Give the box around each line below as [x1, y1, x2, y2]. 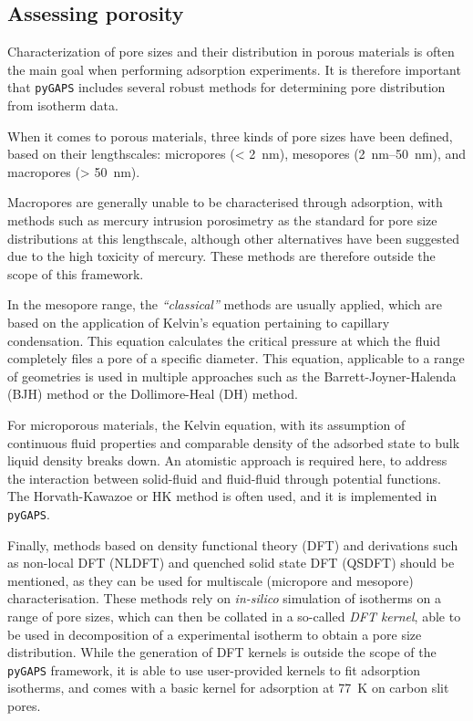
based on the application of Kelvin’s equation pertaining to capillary [7, 312, 390, 331]
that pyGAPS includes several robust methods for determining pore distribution [7, 78, 446, 97]
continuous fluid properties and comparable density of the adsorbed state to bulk [7, 433, 460, 452]
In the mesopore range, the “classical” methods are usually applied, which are [7, 295, 442, 314]
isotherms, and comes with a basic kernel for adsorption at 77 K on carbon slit [7, 678, 449, 697]
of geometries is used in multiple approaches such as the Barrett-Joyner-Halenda [7, 366, 457, 385]
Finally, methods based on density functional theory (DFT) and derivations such [7, 535, 458, 554]
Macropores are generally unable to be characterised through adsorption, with [7, 193, 443, 212]
